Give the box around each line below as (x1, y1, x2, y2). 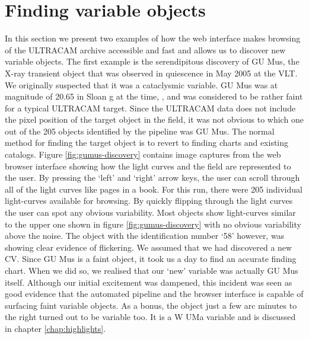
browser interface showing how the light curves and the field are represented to (5, 159, 291, 172)
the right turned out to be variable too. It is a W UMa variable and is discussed (5, 311, 296, 323)
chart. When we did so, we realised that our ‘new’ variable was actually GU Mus (5, 264, 298, 276)
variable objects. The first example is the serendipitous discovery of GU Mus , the (5, 55, 300, 68)
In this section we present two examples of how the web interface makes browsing (5, 32, 301, 44)
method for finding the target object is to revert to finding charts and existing (5, 136, 289, 149)
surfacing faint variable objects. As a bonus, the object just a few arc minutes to (5, 299, 297, 311)
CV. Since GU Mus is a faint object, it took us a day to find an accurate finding (5, 252, 297, 265)
